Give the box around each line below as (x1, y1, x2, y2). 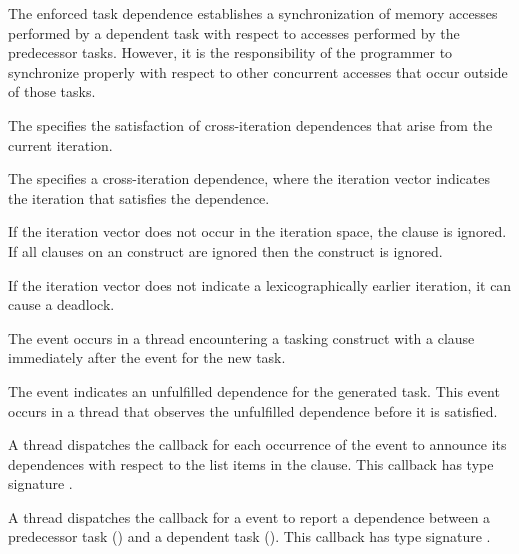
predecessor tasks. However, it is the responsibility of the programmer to (8, 42, 453, 63)
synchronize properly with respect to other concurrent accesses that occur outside (8, 61, 508, 82)
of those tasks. (8, 81, 96, 102)
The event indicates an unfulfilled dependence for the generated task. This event (8, 380, 500, 401)
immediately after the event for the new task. (8, 347, 286, 368)
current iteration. (8, 134, 113, 155)
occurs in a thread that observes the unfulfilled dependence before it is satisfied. (8, 400, 498, 421)
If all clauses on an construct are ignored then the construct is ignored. (8, 240, 443, 261)
